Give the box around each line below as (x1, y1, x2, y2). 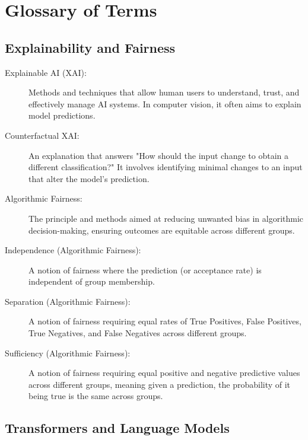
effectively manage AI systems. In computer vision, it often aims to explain (28, 97, 301, 110)
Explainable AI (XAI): (5, 66, 87, 78)
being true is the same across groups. (28, 390, 163, 402)
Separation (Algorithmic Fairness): (5, 295, 131, 307)
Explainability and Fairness (5, 38, 176, 56)
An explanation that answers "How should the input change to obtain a (28, 149, 288, 161)
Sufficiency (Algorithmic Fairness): (5, 346, 131, 359)
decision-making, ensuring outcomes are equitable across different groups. (28, 224, 295, 236)
